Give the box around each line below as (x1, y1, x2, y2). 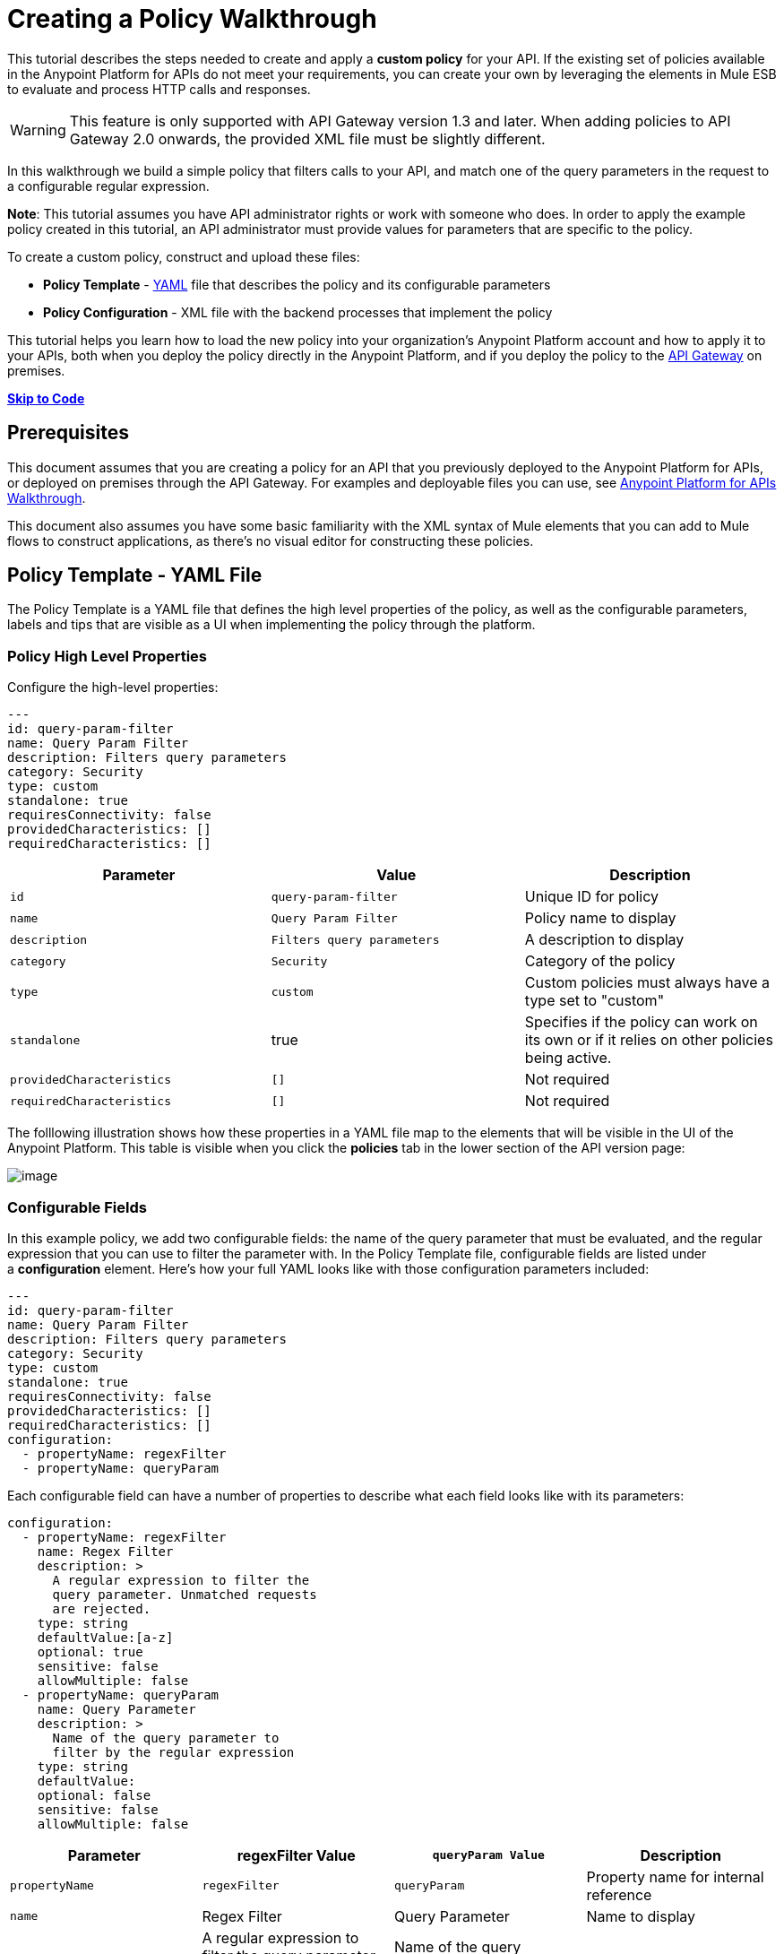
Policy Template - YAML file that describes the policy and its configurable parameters (43, 276, 551, 292)
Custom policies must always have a (524, 973, 771, 992)
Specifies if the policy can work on (524, 1013, 758, 1032)
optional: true (37, 1644, 143, 1659)
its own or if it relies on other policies (524, 1031, 773, 1050)
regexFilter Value (237, 1846, 356, 1864)
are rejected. (52, 1601, 151, 1616)
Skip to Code (7, 390, 85, 406)
